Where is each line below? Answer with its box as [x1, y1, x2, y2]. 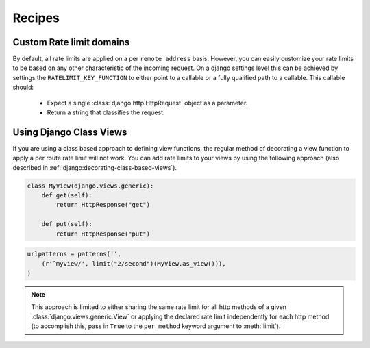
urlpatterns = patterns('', [27, 250, 121, 258]
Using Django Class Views [12, 126, 127, 138]
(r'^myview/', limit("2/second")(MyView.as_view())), [41, 260, 226, 267]
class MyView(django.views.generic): [27, 182, 154, 190]
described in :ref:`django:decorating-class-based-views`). [12, 163, 177, 171]
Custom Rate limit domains [12, 36, 130, 48]
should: [12, 83, 34, 92]
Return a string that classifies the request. [47, 108, 165, 116]
